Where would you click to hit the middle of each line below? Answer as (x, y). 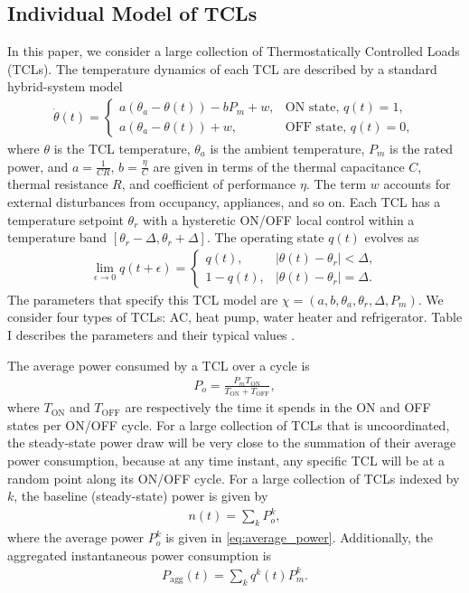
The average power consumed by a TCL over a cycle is (159, 365)
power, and (38, 166)
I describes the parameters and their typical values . (151, 335)
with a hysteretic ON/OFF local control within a (278, 219)
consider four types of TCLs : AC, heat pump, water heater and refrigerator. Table (235, 317)
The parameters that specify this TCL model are (143, 299)
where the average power (75, 537)
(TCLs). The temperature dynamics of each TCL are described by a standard (222, 68)
